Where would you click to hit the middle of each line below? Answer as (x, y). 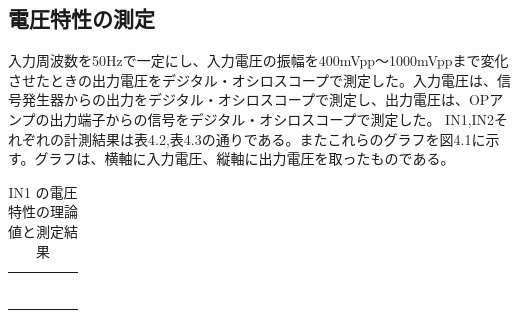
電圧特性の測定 (81, 18)
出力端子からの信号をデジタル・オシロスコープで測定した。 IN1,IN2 (272, 118)
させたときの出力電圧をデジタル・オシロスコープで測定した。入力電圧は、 (252, 79)
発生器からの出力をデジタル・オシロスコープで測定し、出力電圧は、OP (255, 99)
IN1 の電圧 (43, 191)
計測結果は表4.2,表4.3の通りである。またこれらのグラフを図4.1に (274, 138)
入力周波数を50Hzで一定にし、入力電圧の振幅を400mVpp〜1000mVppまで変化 (258, 60)
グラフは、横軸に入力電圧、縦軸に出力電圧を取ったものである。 (244, 158)
